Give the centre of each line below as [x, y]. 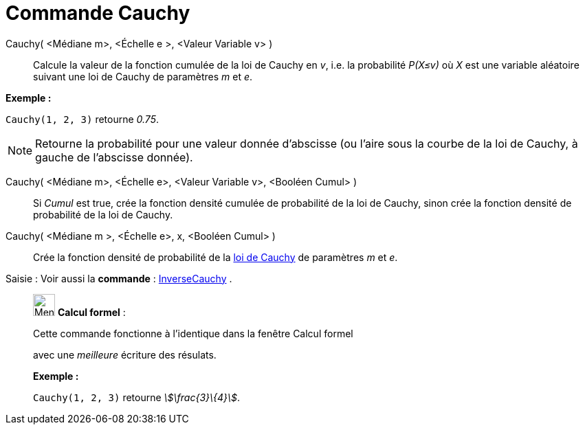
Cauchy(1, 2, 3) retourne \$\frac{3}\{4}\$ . [137, 397]
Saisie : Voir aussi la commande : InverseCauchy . [119, 278]
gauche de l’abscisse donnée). [114, 157]
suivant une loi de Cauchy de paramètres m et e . [143, 76]
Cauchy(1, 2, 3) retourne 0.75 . [82, 119]
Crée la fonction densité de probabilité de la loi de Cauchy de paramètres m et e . [216, 257]
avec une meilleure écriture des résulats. [125, 354]
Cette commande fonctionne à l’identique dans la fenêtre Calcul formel [193, 333]
